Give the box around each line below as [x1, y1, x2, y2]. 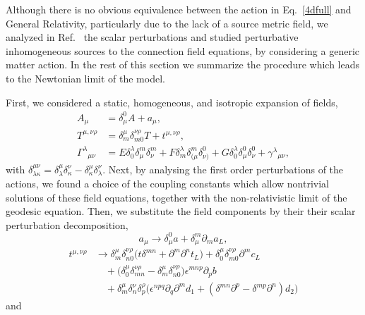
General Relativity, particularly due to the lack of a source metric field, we [6, 16, 328, 30]
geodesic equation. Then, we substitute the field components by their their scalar [6, 204, 356, 218]
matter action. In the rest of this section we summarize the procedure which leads [6, 57, 360, 72]
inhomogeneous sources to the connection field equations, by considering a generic [6, 43, 359, 58]
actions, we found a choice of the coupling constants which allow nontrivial [6, 176, 329, 191]
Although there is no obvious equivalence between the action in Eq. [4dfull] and [6, 2, 352, 16]
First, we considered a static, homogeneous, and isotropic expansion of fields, [6, 94, 338, 109]
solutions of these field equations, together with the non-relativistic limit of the [6, 190, 347, 204]
